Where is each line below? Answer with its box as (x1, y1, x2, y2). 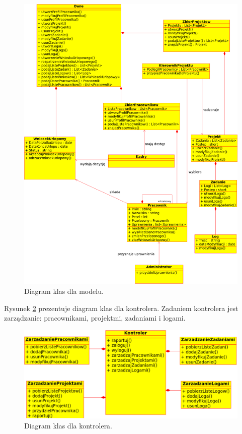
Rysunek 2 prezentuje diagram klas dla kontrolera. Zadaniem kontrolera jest (4, 302, 238, 313)
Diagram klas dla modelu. (24, 285, 104, 296)
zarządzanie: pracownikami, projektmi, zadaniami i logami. (4, 313, 186, 323)
